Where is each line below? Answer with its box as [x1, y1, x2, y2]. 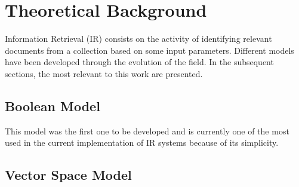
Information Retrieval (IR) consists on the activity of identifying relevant [5, 32, 272, 45]
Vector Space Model [5, 165, 132, 184]
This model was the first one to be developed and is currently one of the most [5, 124, 289, 137]
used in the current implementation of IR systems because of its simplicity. [5, 136, 279, 149]
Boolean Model [5, 96, 100, 115]
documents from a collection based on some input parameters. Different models [5, 44, 294, 56]
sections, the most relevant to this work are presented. [5, 67, 203, 79]
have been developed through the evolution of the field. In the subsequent [5, 56, 274, 68]
